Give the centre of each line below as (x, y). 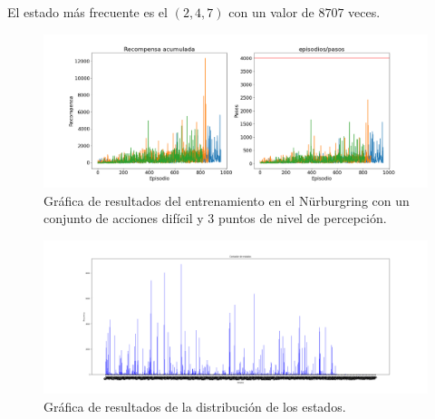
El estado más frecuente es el (87, 12)
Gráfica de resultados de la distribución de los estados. (195, 406)
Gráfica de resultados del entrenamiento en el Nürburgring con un (227, 200)
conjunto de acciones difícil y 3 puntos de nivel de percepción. (215, 218)
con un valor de (271, 12)
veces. (364, 12)
